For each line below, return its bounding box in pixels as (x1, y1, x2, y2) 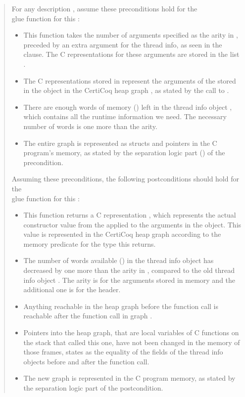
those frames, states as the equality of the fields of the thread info (23, 347, 223, 357)
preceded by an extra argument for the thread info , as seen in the (23, 39, 222, 49)
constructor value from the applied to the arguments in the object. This (23, 219, 242, 229)
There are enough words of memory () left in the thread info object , (23, 101, 232, 112)
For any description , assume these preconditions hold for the (11, 3, 197, 13)
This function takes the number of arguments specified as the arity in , (23, 30, 238, 40)
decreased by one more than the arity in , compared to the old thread (23, 265, 235, 275)
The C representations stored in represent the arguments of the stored (23, 75, 236, 86)
